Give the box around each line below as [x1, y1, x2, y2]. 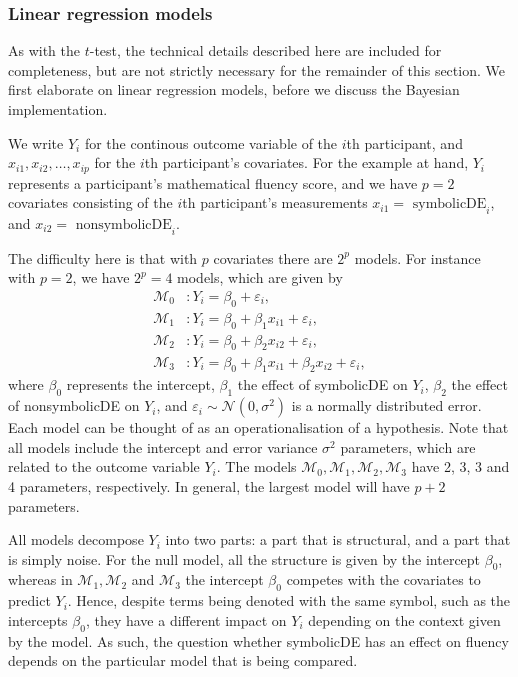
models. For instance [354, 247, 481, 268]
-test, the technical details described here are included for [89, 40, 442, 61]
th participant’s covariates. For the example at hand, [144, 152, 469, 173]
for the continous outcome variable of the [84, 132, 338, 153]
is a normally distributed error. [291, 395, 482, 416]
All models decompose [8, 529, 144, 550]
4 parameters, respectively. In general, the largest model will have [8, 475, 410, 496]
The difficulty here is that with [8, 247, 198, 268]
